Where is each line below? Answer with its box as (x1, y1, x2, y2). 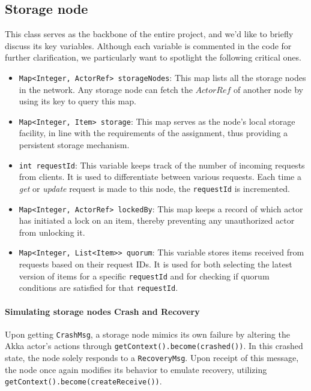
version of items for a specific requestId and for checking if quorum (19, 269, 270, 282)
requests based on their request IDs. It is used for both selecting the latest (19, 258, 292, 270)
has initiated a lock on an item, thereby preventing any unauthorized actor (19, 214, 295, 227)
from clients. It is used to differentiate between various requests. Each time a (19, 170, 301, 183)
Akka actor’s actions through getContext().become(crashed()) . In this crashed (5, 339, 303, 352)
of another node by (234, 83, 303, 95)
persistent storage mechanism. (19, 139, 130, 151)
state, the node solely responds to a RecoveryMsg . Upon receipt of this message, (5, 351, 299, 364)
